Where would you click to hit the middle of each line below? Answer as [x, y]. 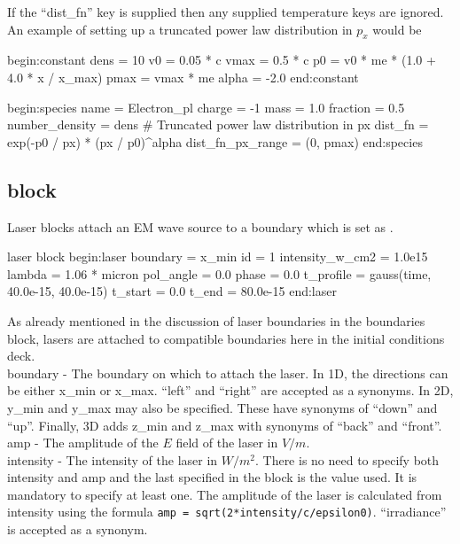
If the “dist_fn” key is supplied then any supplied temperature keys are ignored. [226, 12]
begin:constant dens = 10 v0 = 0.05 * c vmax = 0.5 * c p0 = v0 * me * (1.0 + [222, 60]
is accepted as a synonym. [78, 529]
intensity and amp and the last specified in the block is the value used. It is [212, 477]
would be [397, 29]
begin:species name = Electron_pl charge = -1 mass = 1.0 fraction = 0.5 [206, 107]
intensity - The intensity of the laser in [113, 459]
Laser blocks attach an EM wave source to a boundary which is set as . [200, 226]
